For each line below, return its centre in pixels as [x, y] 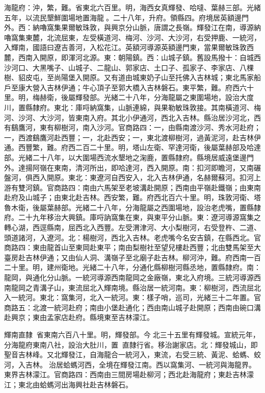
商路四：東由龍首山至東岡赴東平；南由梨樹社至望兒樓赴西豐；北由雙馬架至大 [132, 247]
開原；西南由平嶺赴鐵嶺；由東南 [207, 187]
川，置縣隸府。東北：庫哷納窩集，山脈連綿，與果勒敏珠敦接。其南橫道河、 [129, 107]
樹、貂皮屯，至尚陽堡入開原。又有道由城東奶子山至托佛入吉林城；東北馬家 [129, 77]
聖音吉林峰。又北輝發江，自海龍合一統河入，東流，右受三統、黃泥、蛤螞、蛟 [132, 354]
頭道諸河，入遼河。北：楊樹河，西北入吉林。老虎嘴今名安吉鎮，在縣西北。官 [132, 237]
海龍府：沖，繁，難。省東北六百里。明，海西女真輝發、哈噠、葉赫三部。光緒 [132, 7]
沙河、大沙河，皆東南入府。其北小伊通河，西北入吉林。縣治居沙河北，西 [139, 117]
